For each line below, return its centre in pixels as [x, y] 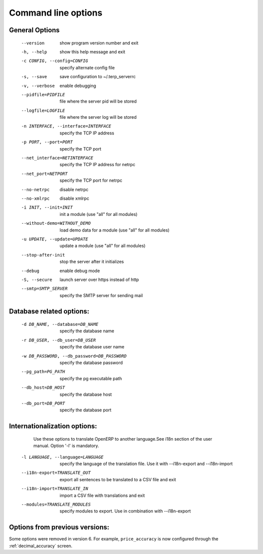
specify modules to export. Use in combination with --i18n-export [125, 511]
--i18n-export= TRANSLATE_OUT [56, 473]
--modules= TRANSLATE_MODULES [56, 504]
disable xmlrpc [75, 198]
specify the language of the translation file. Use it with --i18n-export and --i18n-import [146, 464]
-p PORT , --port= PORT [47, 142]
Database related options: [49, 311]
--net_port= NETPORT [44, 174]
